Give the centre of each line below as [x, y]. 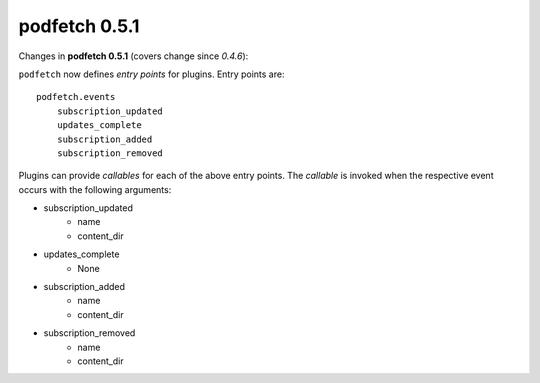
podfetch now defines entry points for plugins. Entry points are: [151, 74]
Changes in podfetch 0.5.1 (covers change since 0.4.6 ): [133, 56]
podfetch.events [76, 97]
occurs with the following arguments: [95, 189]
